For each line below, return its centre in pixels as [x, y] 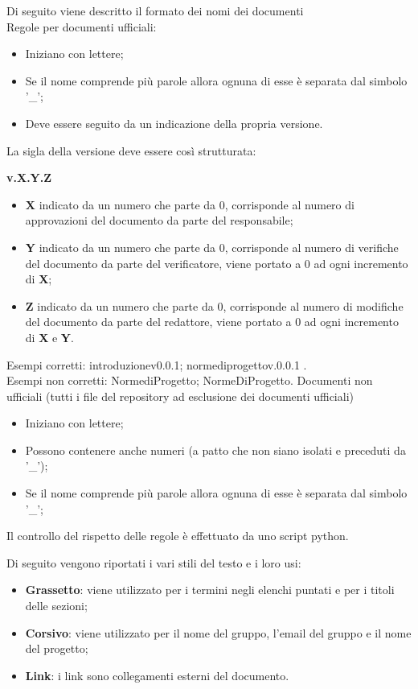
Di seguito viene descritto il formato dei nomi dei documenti [155, 10]
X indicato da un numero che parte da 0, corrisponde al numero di [190, 204]
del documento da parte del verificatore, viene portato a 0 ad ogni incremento [217, 263]
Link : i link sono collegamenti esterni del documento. [157, 675]
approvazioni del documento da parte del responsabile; [159, 220]
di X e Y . [49, 337]
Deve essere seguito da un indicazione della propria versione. [174, 123]
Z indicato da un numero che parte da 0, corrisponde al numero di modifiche [214, 305]
